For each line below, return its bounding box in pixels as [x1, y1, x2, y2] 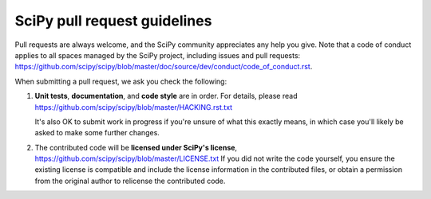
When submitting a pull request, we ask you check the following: [14, 76, 227, 86]
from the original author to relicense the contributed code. [34, 176, 226, 185]
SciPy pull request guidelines [14, 12, 212, 29]
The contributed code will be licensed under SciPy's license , [34, 142, 238, 152]
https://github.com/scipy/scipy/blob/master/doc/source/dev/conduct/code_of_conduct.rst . [14, 62, 313, 72]
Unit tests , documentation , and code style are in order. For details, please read [34, 92, 298, 101]
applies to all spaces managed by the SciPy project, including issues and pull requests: [14, 50, 301, 60]
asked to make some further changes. [34, 128, 160, 138]
